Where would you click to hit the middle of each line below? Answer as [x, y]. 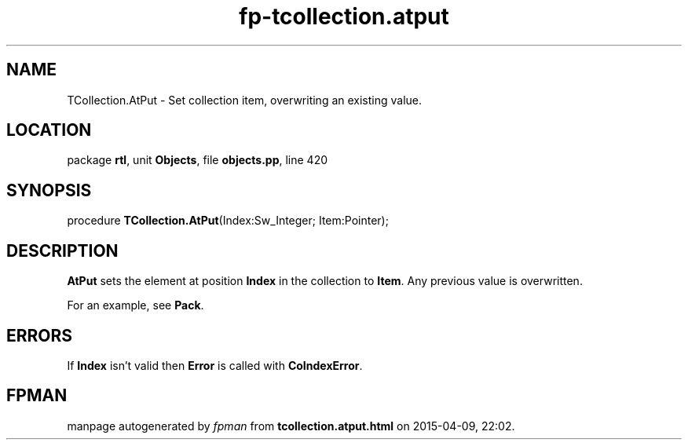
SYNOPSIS [49, 190]
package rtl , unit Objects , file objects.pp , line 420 [198, 160]
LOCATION [49, 130]
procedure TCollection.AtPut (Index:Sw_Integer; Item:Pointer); [228, 221]
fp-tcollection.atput [344, 16]
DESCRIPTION [62, 250]
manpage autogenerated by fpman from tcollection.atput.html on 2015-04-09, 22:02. [291, 426]
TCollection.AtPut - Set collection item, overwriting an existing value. [245, 100]
